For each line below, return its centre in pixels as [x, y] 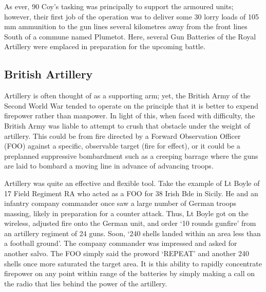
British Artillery [49, 74]
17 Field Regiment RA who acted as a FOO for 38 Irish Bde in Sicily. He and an [131, 193]
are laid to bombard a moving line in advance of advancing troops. [109, 166]
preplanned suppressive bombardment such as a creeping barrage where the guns [131, 155]
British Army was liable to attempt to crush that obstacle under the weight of [127, 125]
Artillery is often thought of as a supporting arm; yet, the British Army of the [127, 96]
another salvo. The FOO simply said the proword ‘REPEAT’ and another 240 [127, 253]
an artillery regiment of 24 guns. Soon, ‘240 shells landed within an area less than [132, 233]
